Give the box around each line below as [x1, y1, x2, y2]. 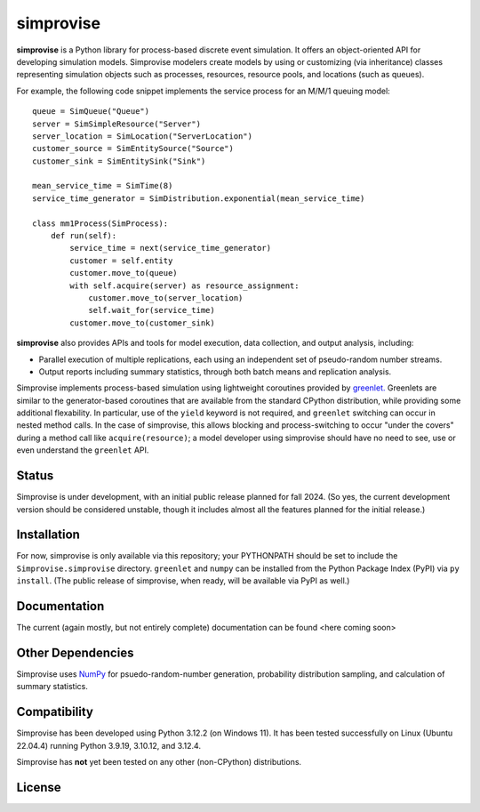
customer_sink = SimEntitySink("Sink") [32, 156, 206, 166]
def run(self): [50, 231, 117, 241]
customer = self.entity [69, 255, 173, 266]
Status [16, 468, 54, 484]
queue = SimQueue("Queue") [32, 107, 150, 117]
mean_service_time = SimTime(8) [32, 181, 173, 191]
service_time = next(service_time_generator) [69, 243, 271, 253]
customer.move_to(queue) [69, 268, 178, 278]
